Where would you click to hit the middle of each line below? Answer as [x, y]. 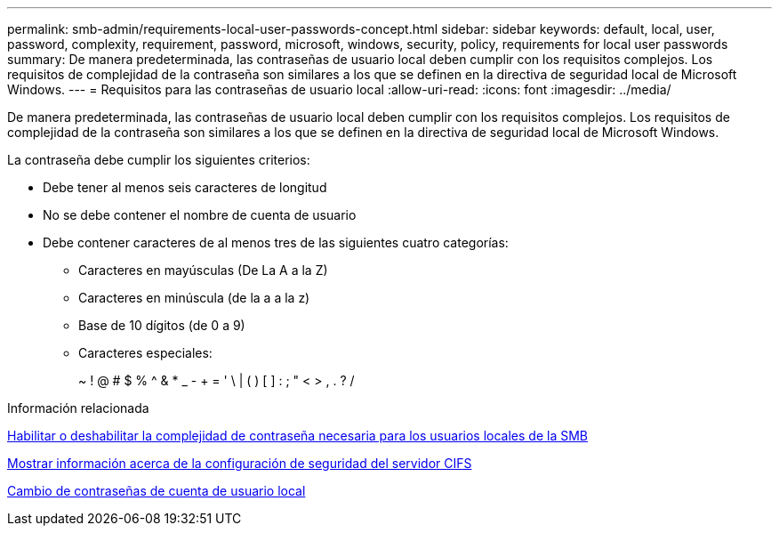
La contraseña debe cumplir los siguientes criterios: [159, 160]
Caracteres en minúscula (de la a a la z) [194, 298]
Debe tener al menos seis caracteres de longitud [185, 187]
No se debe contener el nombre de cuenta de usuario [200, 215]
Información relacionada [78, 408]
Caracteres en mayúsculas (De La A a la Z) [203, 270]
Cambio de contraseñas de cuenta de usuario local [157, 491]
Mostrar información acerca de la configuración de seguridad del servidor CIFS [240, 463]
